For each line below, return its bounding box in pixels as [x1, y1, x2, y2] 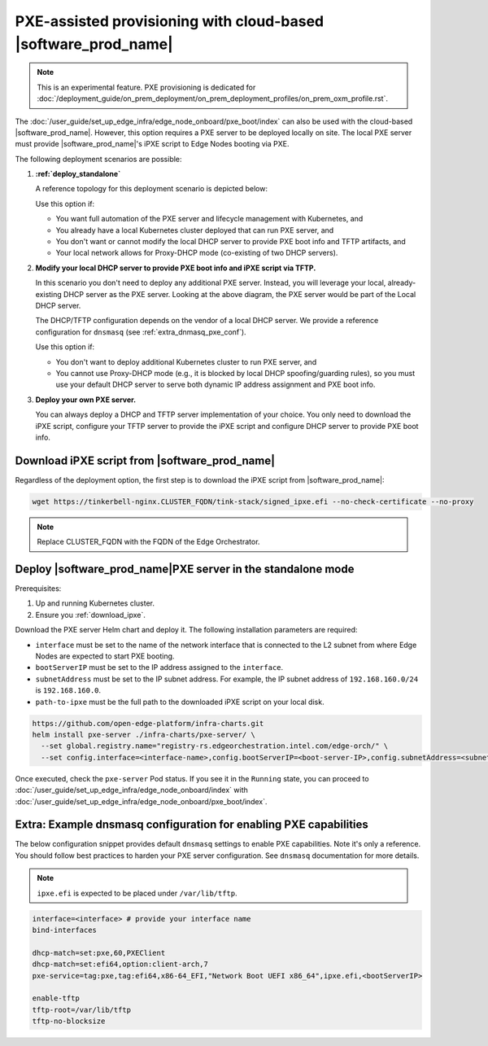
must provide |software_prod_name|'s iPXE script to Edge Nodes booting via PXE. [15, 139, 290, 149]
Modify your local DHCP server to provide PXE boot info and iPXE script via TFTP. [35, 263, 316, 273]
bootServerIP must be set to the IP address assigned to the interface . [35, 663, 284, 672]
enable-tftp [32, 994, 81, 1003]
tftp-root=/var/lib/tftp [32, 1005, 132, 1014]
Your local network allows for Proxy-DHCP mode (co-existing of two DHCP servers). [55, 248, 338, 258]
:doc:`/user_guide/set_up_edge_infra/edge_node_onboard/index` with [15, 786, 248, 795]
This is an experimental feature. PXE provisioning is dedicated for [37, 82, 256, 92]
